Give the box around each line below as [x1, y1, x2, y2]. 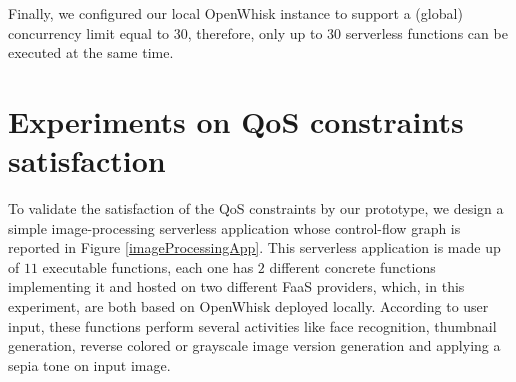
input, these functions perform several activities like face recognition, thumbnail [8, 315, 497, 336]
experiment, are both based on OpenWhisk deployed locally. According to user [8, 296, 489, 317]
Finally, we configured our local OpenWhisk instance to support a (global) [8, 3, 463, 23]
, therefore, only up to [187, 22, 323, 43]
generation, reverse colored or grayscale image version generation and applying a [8, 335, 501, 356]
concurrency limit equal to [8, 22, 170, 43]
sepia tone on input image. [8, 354, 171, 375]
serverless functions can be [345, 22, 508, 43]
